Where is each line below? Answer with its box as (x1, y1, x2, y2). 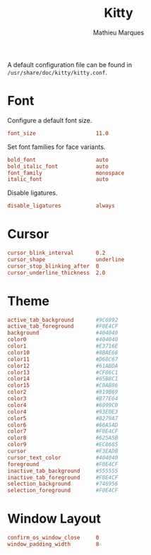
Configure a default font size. (7, 116, 92, 124)
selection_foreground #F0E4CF (7, 487, 119, 494)
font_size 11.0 (7, 129, 109, 137)
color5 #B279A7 (7, 414, 119, 422)
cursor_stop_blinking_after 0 (7, 263, 99, 270)
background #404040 (7, 330, 119, 337)
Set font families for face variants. (7, 143, 106, 151)
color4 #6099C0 (7, 401, 119, 409)
